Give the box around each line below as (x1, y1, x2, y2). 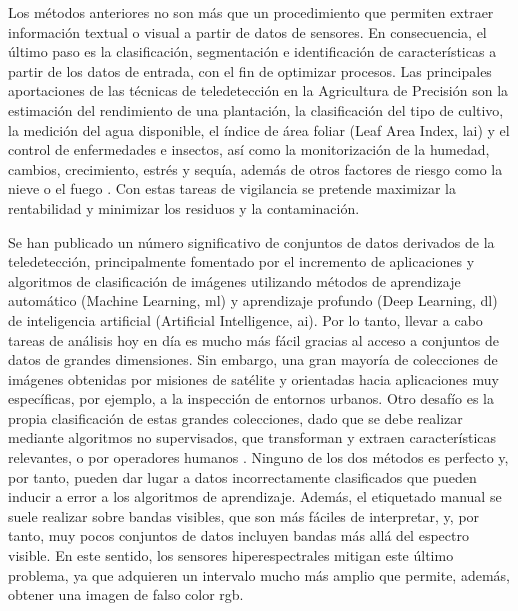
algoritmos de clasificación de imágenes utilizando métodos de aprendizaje (8, 270, 461, 291)
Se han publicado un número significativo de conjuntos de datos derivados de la (8, 231, 495, 252)
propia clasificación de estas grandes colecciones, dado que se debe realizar (8, 407, 463, 428)
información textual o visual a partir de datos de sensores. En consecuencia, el (8, 21, 487, 42)
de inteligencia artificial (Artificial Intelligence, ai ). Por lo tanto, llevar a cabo (8, 309, 483, 330)
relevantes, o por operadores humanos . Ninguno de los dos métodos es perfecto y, (8, 447, 509, 468)
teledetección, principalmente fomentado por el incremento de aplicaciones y (8, 251, 475, 272)
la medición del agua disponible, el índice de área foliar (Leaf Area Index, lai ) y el (8, 119, 510, 140)
